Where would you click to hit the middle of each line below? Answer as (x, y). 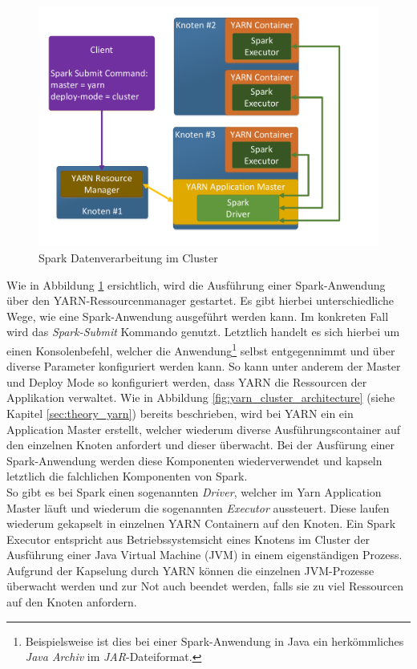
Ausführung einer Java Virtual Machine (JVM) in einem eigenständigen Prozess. (204, 555)
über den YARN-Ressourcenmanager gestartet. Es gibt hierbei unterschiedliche (200, 300)
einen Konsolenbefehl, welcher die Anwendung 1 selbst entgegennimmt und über (201, 349)
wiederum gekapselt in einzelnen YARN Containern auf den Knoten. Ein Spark (201, 523)
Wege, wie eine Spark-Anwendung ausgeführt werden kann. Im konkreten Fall (198, 316)
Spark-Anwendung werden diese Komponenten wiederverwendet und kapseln (194, 460)
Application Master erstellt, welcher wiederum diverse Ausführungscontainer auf (204, 429)
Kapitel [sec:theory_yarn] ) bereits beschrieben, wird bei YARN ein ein (180, 413)
